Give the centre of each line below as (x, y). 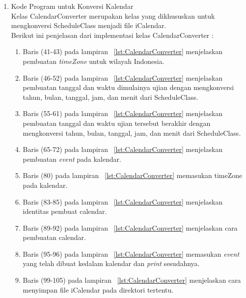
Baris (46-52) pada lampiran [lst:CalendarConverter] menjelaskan (123, 77)
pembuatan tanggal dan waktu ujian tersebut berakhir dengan (117, 123)
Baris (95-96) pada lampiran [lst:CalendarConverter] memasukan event (131, 253)
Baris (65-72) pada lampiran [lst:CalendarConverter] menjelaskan (123, 149)
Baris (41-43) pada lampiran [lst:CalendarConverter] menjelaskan (123, 51)
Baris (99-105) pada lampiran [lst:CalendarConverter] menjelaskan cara (132, 280)
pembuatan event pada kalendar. (72, 159)
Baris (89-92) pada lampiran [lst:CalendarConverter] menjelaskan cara (130, 227)
